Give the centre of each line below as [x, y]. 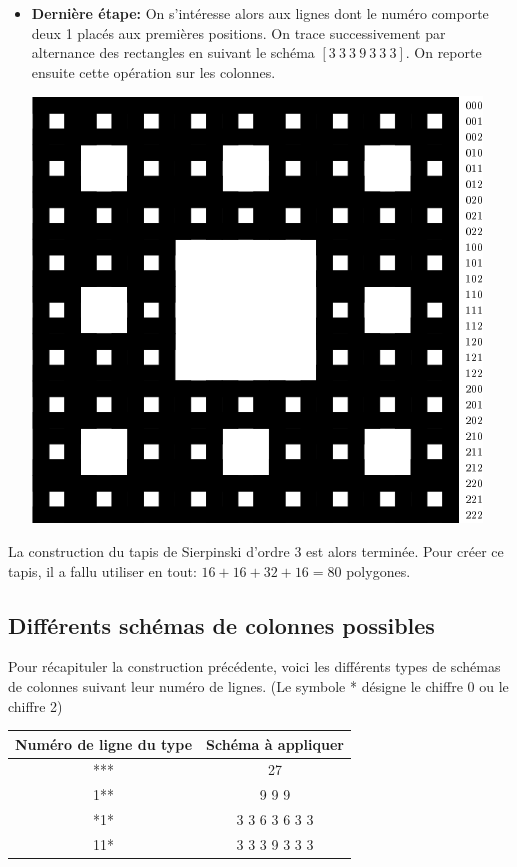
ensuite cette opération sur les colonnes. [153, 71]
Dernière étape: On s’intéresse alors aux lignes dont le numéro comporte [260, 13]
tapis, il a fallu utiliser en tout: [102, 570]
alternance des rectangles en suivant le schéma [173, 52]
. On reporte [443, 52]
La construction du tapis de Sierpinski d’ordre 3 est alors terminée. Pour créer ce [256, 550]
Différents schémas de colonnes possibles [221, 624]
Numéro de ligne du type [104, 743]
